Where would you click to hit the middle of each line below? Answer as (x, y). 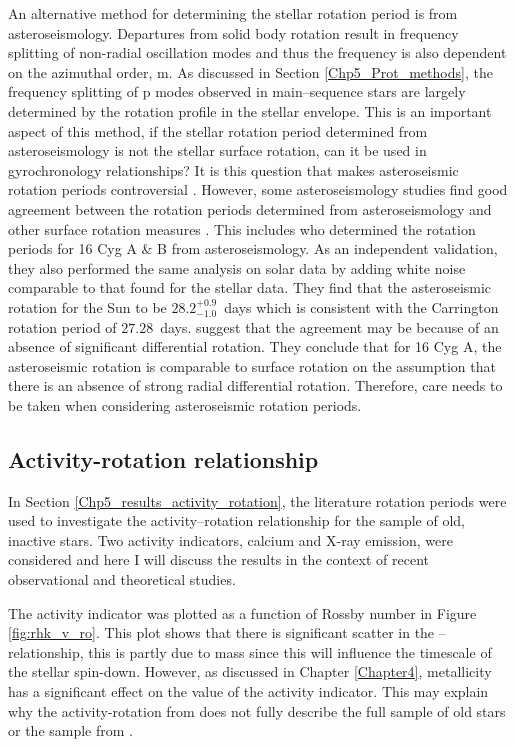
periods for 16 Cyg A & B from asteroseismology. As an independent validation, (253, 248)
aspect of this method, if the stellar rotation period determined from (218, 130)
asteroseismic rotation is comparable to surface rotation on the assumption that (252, 365)
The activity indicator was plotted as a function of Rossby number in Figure (242, 612)
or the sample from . (70, 730)
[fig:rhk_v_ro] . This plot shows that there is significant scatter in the (221, 632)
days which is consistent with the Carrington (361, 306)
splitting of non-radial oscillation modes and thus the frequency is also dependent (257, 52)
